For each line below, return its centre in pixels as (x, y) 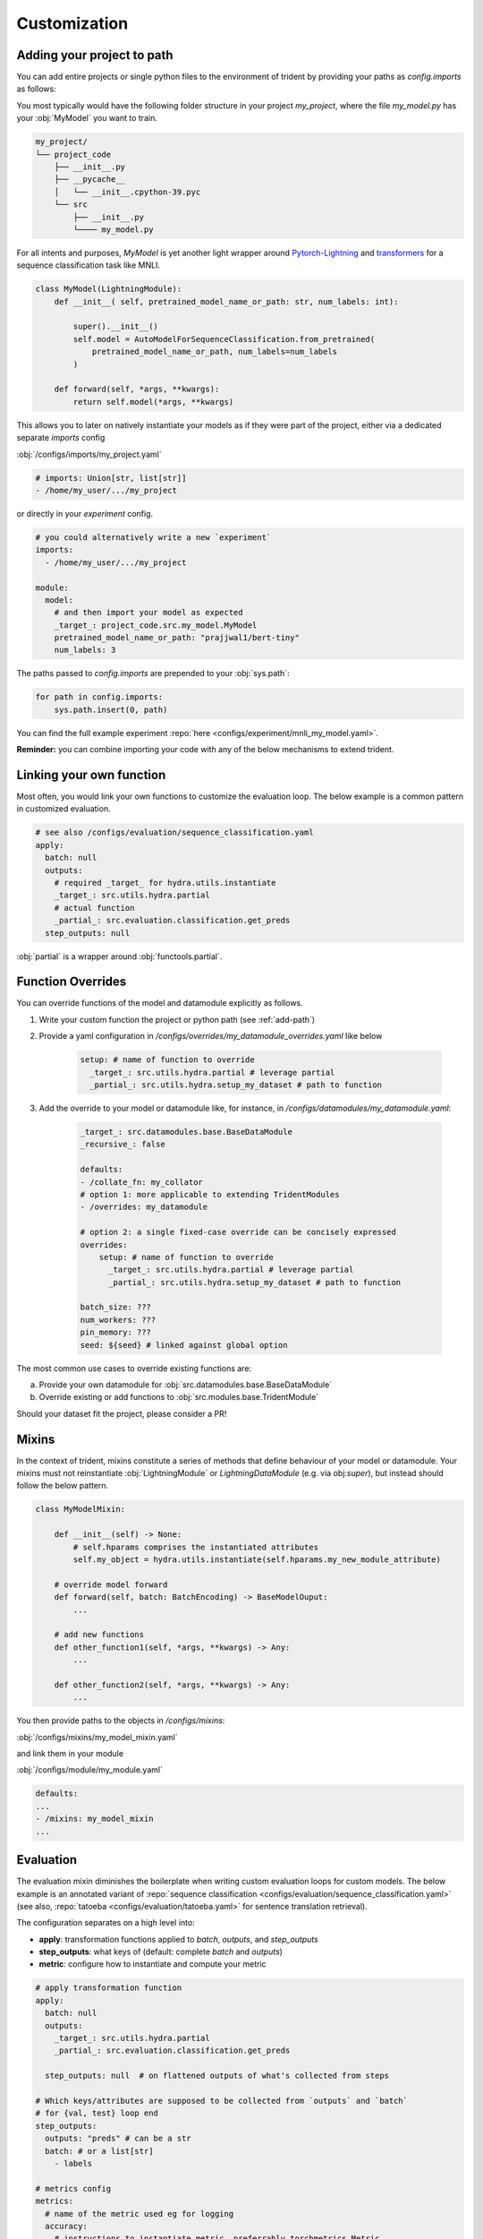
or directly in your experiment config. (85, 513)
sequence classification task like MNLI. (89, 265)
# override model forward (111, 1584)
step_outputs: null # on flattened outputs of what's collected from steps (217, 2076)
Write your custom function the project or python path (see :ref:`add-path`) (177, 1019)
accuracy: (67, 2226)
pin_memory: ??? (116, 1333)
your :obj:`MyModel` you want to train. (87, 118)
